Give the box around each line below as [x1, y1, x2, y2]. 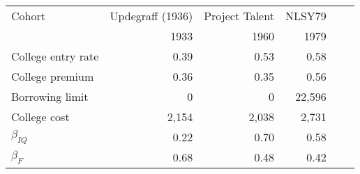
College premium [11, 68, 94, 84]
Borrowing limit [11, 88, 89, 104]
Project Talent [204, 8, 274, 24]
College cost [11, 109, 70, 125]
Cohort [11, 8, 45, 24]
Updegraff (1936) [110, 8, 193, 24]
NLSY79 [285, 8, 327, 24]
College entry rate [11, 48, 99, 64]
